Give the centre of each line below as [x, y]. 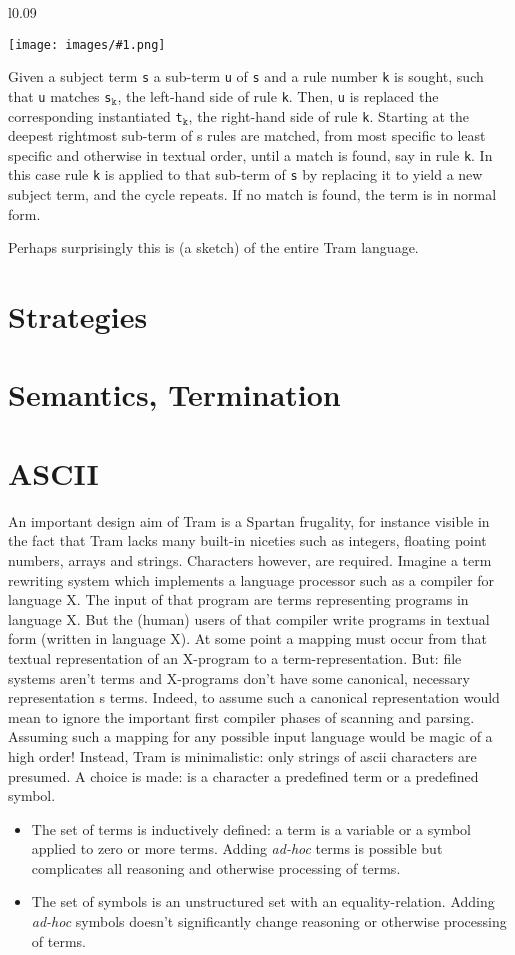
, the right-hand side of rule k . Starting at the [329, 115]
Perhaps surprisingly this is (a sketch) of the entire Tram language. [213, 247]
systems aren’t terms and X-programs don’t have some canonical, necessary [239, 677]
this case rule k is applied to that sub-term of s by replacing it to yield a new [245, 174]
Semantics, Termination [174, 394]
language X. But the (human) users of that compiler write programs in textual [249, 618]
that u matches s [60, 95]
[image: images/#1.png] [87, 44]
